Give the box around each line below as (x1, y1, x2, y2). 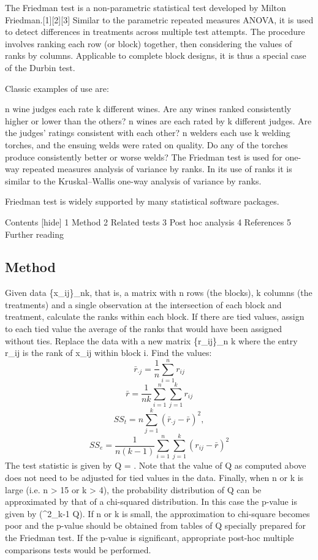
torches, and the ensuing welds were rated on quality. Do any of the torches (5, 138, 288, 151)
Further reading (5, 227, 64, 240)
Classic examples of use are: (5, 81, 109, 94)
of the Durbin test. (5, 61, 75, 74)
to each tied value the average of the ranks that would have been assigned (5, 322, 282, 335)
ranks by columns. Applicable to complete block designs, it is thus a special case (5, 49, 306, 62)
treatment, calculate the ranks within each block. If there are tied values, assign (5, 310, 305, 323)
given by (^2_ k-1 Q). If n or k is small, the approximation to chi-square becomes (5, 507, 310, 520)
